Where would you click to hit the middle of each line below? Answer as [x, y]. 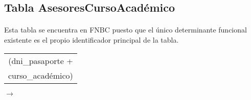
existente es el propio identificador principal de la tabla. [92, 39]
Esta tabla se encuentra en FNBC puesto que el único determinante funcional [125, 30]
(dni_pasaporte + [41, 60]
